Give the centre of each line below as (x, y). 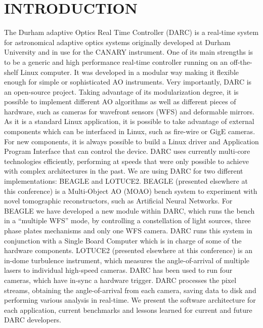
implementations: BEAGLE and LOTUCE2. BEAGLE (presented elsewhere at (126, 181)
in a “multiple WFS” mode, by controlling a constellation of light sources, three (127, 220)
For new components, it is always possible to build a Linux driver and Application (131, 141)
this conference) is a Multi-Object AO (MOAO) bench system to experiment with (131, 191)
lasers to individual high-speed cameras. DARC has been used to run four (118, 270)
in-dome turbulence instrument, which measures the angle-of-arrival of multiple (127, 260)
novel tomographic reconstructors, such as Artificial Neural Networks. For (118, 201)
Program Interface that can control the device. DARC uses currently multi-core (127, 151)
